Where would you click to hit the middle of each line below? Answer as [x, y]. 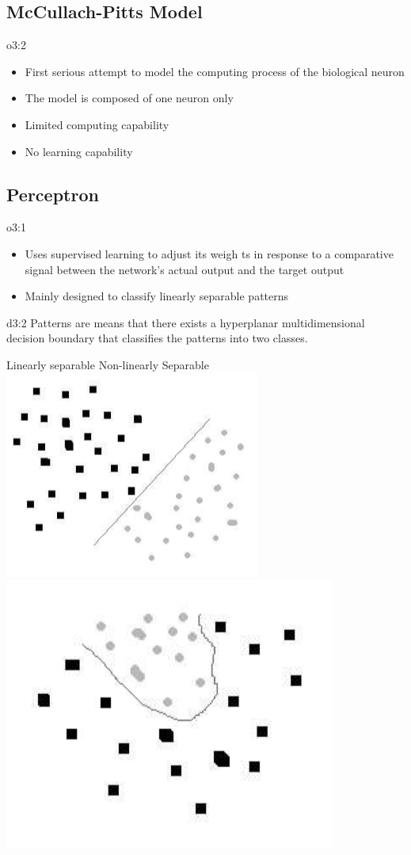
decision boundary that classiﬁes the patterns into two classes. [157, 338]
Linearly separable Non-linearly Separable [108, 364]
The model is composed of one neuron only [129, 98]
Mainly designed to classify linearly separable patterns [157, 296]
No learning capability [79, 151]
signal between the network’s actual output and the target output [185, 269]
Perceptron [53, 194]
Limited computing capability [97, 124]
